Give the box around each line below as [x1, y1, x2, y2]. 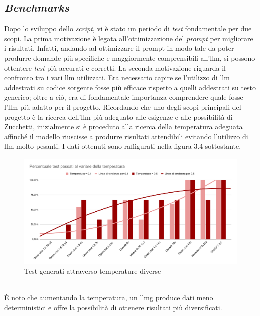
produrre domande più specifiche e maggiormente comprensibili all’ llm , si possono [4, 52, 255, 63]
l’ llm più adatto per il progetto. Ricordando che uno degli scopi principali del [4, 101, 241, 112]
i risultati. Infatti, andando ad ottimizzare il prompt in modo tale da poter [4, 43, 234, 53]
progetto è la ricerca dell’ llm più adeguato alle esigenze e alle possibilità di [4, 111, 233, 122]
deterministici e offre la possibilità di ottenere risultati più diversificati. [4, 302, 222, 313]
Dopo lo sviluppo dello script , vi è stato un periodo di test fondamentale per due [4, 23, 252, 34]
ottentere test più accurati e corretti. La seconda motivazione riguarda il [4, 62, 226, 73]
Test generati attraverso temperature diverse [24, 266, 161, 276]
